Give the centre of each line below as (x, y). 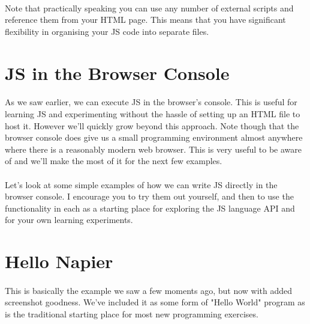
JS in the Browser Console (117, 72)
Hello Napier (59, 261)
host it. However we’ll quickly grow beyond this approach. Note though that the (152, 125)
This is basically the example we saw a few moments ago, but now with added (149, 290)
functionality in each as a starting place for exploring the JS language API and (150, 208)
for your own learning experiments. (69, 220)
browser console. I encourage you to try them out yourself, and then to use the (149, 196)
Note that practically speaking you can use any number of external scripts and (149, 8)
